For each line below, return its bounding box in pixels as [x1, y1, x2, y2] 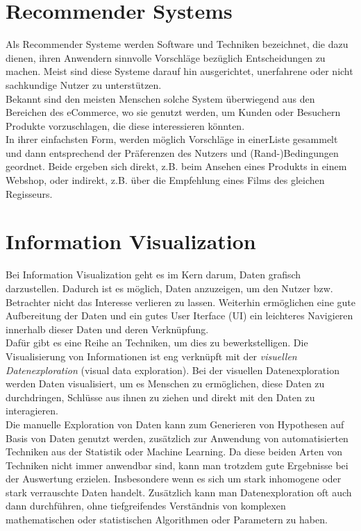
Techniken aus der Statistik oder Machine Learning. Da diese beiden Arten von [6, 444, 342, 459]
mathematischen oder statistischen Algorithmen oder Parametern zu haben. [6, 512, 328, 527]
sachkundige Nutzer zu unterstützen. [6, 77, 162, 92]
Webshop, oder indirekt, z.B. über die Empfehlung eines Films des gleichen [6, 173, 325, 187]
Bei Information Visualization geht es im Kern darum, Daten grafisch [6, 267, 301, 282]
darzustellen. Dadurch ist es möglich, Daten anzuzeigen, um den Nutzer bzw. [6, 280, 333, 295]
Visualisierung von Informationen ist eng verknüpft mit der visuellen [6, 348, 297, 363]
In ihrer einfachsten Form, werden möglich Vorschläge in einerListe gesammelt [6, 132, 338, 146]
